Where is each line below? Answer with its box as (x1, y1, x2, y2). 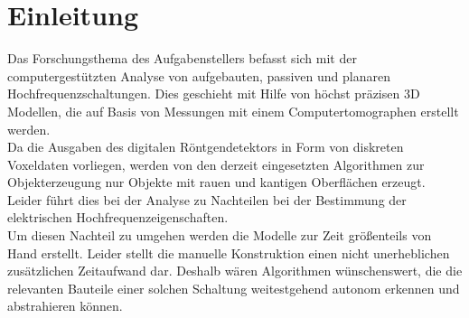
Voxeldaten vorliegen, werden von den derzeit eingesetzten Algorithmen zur (7, 154, 425, 173)
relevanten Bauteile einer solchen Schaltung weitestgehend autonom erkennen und (7, 278, 460, 297)
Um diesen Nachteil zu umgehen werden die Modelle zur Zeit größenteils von (7, 226, 432, 245)
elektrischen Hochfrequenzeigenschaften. (7, 208, 229, 227)
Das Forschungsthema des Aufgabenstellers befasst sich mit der (7, 49, 357, 68)
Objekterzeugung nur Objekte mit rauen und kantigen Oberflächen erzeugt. (7, 173, 426, 192)
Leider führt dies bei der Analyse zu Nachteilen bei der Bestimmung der (7, 190, 407, 209)
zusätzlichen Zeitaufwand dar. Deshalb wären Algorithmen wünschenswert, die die (7, 261, 463, 280)
